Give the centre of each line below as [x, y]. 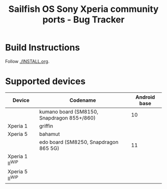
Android [145, 97]
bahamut [49, 134]
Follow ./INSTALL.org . [27, 61]
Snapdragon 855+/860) [67, 118]
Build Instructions [43, 48]
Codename [83, 100]
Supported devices [45, 82]
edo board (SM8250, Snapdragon [79, 142]
